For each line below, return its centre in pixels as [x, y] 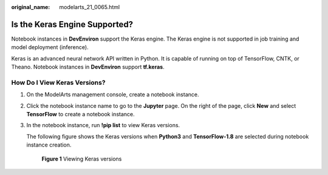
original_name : [31, 7]
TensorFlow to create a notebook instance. [80, 114]
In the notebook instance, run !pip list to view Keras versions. [103, 125]
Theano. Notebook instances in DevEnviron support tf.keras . [88, 67]
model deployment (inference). [50, 47]
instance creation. [49, 145]
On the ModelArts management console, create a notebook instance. [113, 94]
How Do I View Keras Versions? [58, 82]
